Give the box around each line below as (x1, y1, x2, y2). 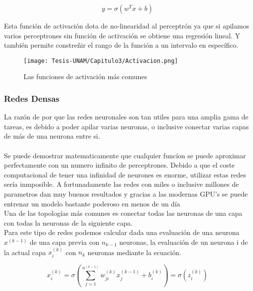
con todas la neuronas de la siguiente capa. (4, 217, 133, 228)
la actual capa (4, 247, 46, 257)
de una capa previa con (29, 236, 100, 247)
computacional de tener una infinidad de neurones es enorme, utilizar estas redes (4, 169, 246, 179)
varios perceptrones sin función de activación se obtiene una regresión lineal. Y (4, 30, 240, 40)
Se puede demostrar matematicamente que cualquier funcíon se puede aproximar (4, 150, 246, 160)
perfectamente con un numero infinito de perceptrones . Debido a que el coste (4, 160, 235, 170)
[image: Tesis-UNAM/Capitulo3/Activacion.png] (24, 57, 178, 64)
